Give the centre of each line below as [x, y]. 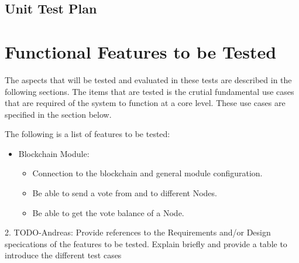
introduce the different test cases [63, 255]
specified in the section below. [58, 114]
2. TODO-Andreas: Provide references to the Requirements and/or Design [138, 232]
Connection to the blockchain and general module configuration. [147, 173]
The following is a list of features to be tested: [87, 134]
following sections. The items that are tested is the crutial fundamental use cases [149, 91]
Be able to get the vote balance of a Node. [108, 212]
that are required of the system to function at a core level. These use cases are [145, 103]
